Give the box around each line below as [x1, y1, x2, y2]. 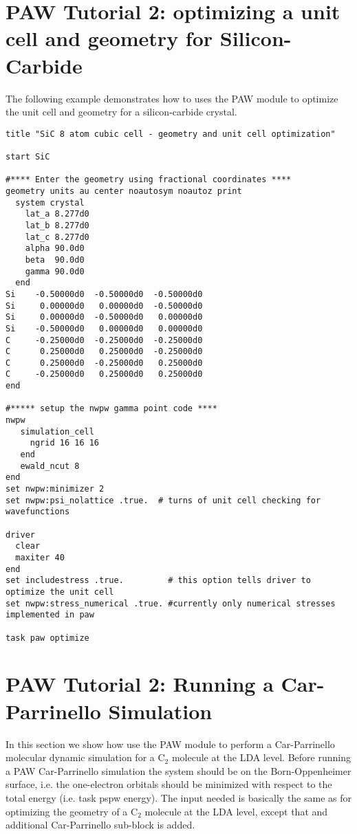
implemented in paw [6, 610, 94, 620]
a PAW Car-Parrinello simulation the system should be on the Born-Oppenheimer [6, 763, 351, 778]
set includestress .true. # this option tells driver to [6, 575, 311, 586]
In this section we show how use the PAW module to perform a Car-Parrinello [6, 736, 335, 751]
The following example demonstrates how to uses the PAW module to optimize [6, 91, 338, 105]
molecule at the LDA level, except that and [144, 804, 328, 818]
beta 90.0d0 [25, 254, 85, 265]
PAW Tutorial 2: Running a [6, 670, 274, 698]
